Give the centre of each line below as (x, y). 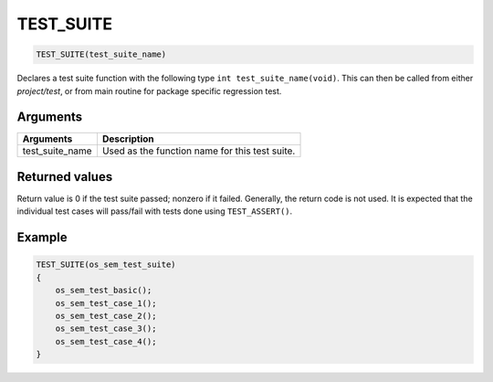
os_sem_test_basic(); (104, 291)
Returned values (65, 177)
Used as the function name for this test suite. (199, 151)
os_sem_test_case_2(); (106, 316)
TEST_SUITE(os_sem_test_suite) (106, 265)
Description (128, 139)
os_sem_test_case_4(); (106, 341)
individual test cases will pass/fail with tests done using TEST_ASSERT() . (155, 211)
